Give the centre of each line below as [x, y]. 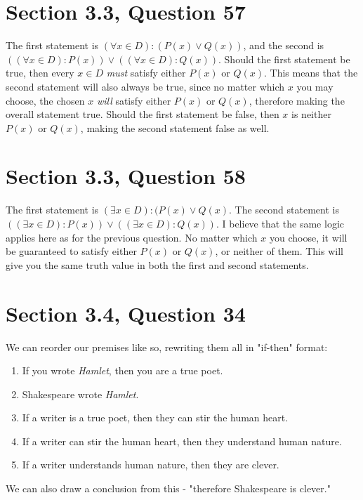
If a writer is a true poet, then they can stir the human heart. [155, 417]
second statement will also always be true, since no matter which [145, 86]
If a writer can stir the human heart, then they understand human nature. [182, 441]
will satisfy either [134, 100]
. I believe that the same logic [280, 223]
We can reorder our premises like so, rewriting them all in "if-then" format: [167, 347]
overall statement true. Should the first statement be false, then [143, 114]
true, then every [40, 73]
